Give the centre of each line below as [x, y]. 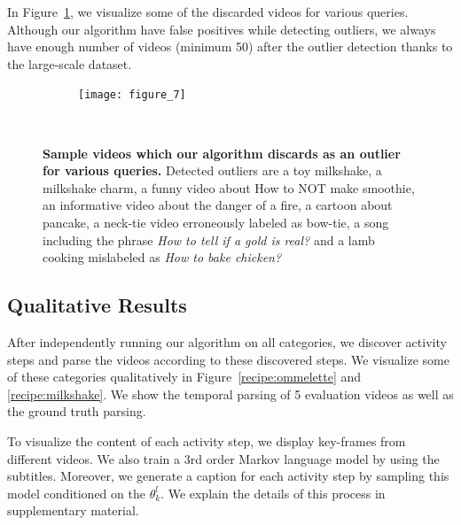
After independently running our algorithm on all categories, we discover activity [227, 341]
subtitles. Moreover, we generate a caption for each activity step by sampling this [228, 476]
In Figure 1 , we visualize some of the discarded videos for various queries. [208, 12]
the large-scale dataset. [70, 63]
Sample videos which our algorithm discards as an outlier [222, 153]
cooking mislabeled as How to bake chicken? [162, 257]
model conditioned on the [76, 493]
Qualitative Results [97, 305]
